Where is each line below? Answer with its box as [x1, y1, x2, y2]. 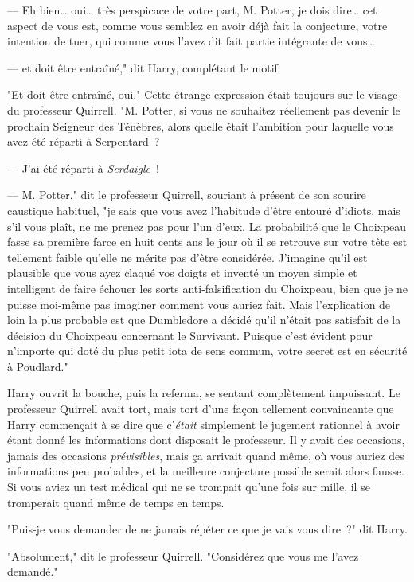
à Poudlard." [7, 357, 68, 374]
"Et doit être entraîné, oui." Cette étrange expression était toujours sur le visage [7, 86, 398, 103]
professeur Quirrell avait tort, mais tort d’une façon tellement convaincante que [7, 400, 394, 417]
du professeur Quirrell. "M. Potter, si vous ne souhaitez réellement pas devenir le [7, 101, 400, 118]
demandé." [7, 563, 58, 580]
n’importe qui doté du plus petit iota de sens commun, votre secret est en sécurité [7, 342, 408, 359]
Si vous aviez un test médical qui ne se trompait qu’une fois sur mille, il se [7, 478, 370, 495]
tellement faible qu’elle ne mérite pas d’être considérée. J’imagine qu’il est [7, 248, 368, 265]
